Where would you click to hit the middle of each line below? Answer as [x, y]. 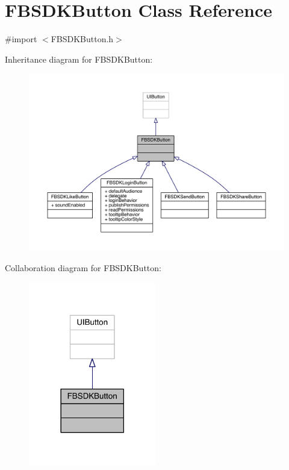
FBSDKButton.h [82, 39]
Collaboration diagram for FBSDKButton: [83, 268]
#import [21, 39]
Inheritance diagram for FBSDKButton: [79, 59]
